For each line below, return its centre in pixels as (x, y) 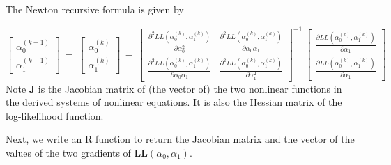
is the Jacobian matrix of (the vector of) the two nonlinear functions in (190, 88)
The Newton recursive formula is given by (95, 9)
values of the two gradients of (68, 152)
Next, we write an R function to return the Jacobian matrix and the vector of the (180, 139)
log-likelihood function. (55, 115)
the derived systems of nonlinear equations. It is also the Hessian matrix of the (174, 102)
